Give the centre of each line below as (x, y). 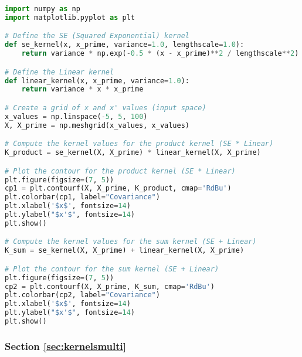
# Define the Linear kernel (60, 72)
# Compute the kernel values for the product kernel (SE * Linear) (139, 144)
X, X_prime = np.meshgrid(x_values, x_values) (97, 125)
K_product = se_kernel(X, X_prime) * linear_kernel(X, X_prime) (133, 153)
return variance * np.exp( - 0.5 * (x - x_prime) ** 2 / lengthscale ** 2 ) (160, 54)
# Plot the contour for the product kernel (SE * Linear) (120, 171)
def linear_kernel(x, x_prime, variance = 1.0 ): (97, 81)
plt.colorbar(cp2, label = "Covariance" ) (82, 295)
